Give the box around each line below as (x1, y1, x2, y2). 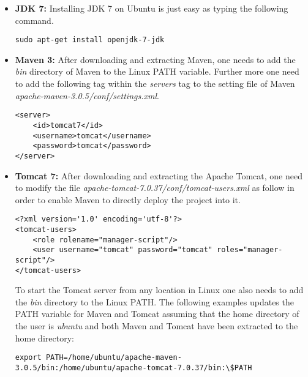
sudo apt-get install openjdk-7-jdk (15, 35, 165, 45)
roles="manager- (217, 245, 283, 255)
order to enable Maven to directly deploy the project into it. (15, 193, 241, 206)
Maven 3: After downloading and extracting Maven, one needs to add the (15, 53, 296, 65)
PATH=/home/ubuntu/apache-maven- (45, 353, 182, 362)
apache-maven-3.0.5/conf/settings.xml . (15, 89, 159, 102)
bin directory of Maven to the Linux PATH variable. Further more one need (15, 65, 299, 78)
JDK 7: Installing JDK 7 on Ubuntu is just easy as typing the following (15, 2, 288, 14)
